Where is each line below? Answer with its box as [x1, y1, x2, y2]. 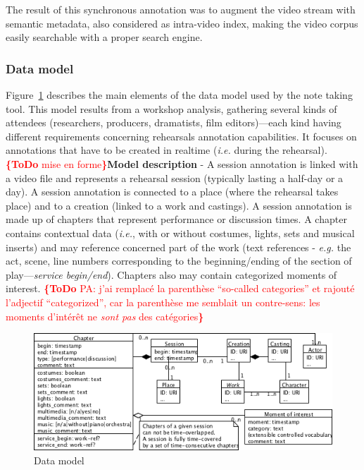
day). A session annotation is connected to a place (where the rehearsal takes [6, 184, 339, 199]
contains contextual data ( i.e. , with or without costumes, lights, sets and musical [6, 225, 355, 240]
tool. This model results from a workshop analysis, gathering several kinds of [6, 101, 337, 116]
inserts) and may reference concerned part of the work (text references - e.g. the [6, 239, 351, 254]
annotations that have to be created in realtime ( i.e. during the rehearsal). [6, 143, 327, 157]
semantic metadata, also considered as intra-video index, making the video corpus [6, 16, 358, 30]
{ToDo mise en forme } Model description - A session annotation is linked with [6, 156, 358, 171]
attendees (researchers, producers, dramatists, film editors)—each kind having [6, 115, 341, 130]
